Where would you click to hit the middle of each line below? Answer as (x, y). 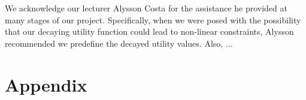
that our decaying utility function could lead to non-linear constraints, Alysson (149, 31)
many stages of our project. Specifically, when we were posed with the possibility (153, 19)
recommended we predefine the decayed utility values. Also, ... (119, 43)
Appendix (46, 84)
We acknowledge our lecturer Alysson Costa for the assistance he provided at (146, 8)
